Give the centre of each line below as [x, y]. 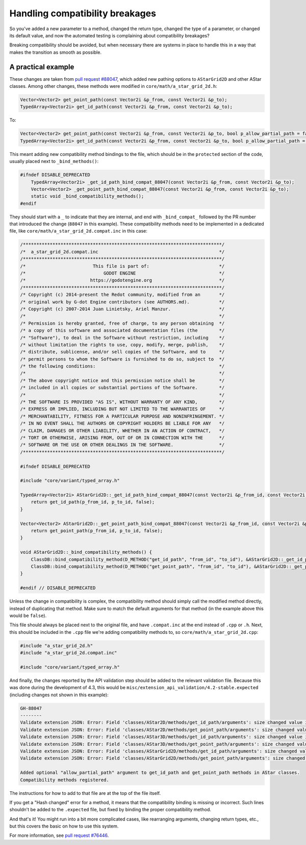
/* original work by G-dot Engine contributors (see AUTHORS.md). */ [122, 302]
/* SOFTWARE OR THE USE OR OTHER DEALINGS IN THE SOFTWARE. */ [122, 445]
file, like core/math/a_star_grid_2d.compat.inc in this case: [79, 231]
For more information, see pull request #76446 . [59, 835]
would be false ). [28, 615]
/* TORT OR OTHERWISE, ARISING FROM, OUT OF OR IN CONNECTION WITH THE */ [122, 438]
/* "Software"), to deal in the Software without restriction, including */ [122, 338]
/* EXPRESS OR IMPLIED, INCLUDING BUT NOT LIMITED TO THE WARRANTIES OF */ [122, 409]
